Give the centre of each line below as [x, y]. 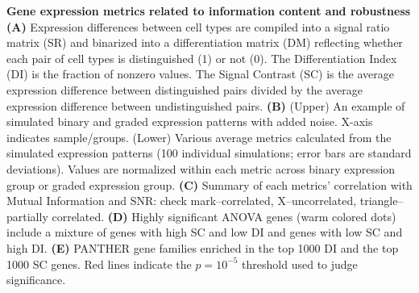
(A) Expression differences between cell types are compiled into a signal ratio [198, 26]
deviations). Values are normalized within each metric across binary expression [201, 168]
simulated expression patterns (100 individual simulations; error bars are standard [209, 153]
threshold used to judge [300, 264]
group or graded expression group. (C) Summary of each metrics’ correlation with [209, 184]
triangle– [382, 201]
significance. [36, 280]
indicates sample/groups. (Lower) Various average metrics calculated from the [199, 137]
